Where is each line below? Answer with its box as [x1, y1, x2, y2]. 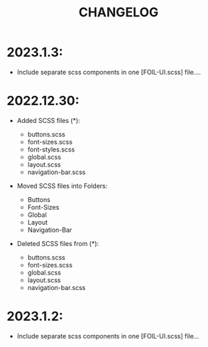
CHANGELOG [78, 4, 159, 21]
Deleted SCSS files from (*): [16, 239, 99, 247]
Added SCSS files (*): [16, 116, 81, 124]
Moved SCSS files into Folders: [16, 181, 108, 190]
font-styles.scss [27, 145, 75, 154]
